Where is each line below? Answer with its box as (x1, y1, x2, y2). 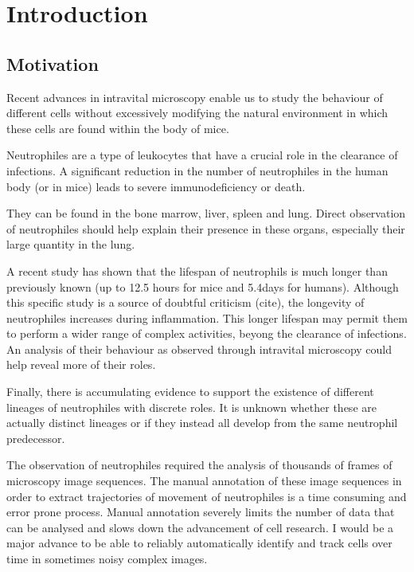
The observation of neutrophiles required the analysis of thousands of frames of (6, 456, 393, 473)
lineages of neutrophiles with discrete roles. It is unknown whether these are (6, 398, 377, 415)
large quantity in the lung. (6, 236, 135, 253)
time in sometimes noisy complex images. (6, 550, 208, 567)
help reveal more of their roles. (6, 356, 156, 373)
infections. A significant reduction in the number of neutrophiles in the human (6, 162, 389, 178)
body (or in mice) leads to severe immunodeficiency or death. (6, 178, 306, 194)
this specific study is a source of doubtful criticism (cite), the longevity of (6, 294, 365, 311)
